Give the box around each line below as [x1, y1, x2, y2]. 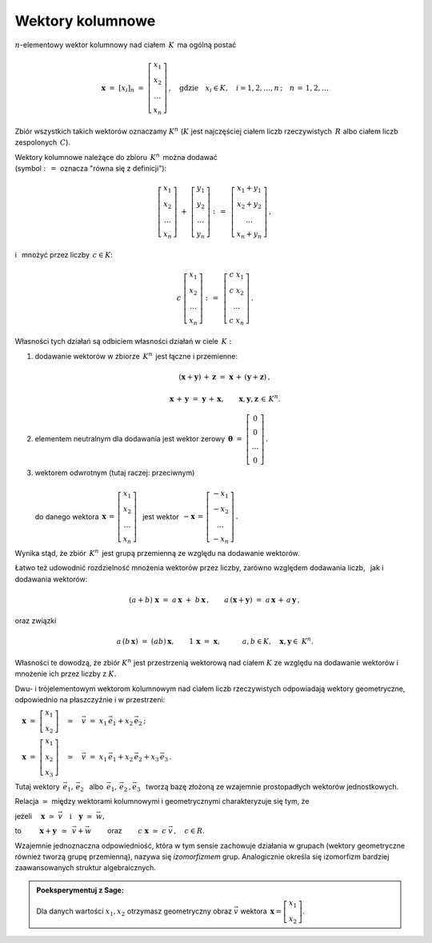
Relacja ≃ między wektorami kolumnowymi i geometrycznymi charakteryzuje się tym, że [14, 797, 310, 806]
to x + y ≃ [14, 826, 68, 836]
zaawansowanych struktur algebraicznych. [14, 863, 156, 873]
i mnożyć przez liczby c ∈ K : [14, 250, 114, 260]
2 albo [80, 782, 104, 793]
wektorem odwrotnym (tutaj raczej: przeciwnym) [34, 468, 195, 477]
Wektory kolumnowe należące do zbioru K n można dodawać [14, 151, 218, 162]
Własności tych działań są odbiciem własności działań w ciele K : [14, 337, 232, 346]
